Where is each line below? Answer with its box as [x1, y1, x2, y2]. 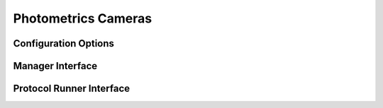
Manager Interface [13, 60, 98, 72]
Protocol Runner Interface [13, 83, 131, 95]
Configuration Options [13, 37, 115, 49]
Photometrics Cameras [13, 11, 152, 26]
